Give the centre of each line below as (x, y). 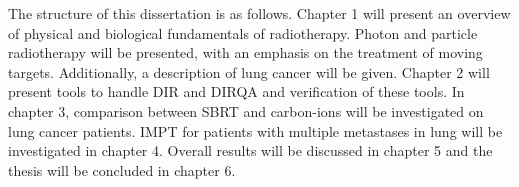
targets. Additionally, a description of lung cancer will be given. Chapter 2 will (249, 71)
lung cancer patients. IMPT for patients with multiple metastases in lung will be (255, 130)
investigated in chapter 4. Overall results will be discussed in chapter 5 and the (250, 150)
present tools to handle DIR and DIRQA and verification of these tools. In (236, 91)
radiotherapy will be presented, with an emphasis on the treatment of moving (245, 52)
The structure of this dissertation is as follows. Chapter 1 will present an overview (259, 13)
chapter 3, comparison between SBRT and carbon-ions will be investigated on (246, 110)
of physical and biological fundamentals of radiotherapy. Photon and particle (243, 32)
